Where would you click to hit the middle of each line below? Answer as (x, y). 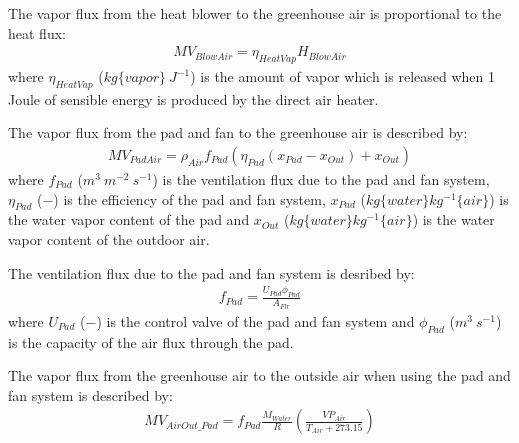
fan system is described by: (90, 394)
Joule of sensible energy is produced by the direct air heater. (193, 98)
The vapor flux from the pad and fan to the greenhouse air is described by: (238, 132)
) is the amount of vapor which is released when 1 (342, 76)
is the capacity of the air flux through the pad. (151, 341)
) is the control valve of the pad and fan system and (255, 320)
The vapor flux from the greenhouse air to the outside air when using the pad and (259, 375)
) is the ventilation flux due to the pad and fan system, (321, 179)
